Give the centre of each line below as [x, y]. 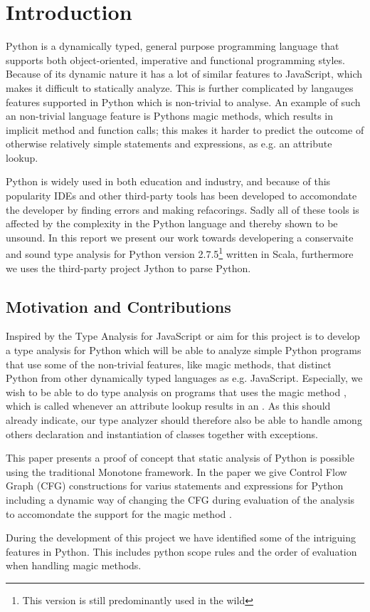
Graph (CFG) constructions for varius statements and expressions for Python [175, 486]
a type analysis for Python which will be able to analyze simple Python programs [184, 350]
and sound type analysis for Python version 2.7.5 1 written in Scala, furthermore [180, 253]
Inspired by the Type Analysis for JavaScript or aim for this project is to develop [183, 336]
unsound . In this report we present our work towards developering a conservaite [180, 237]
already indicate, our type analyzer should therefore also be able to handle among [184, 420]
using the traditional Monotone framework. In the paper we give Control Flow [176, 471]
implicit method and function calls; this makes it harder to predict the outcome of [185, 129]
